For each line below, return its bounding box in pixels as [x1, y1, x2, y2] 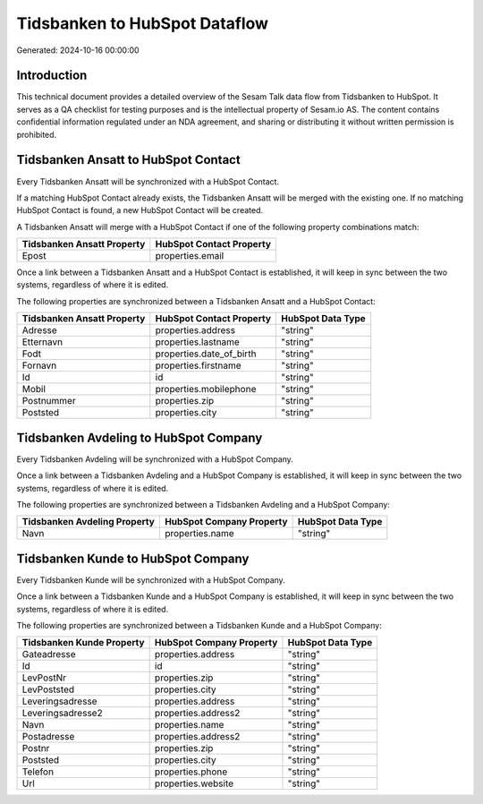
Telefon [21, 766, 54, 778]
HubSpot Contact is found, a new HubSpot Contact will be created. [16, 205, 264, 216]
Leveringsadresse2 [21, 707, 103, 720]
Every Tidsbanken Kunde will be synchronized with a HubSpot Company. [16, 574, 285, 586]
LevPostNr [21, 671, 67, 684]
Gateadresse [21, 648, 76, 661]
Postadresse [21, 731, 75, 743]
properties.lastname [155, 336, 241, 348]
